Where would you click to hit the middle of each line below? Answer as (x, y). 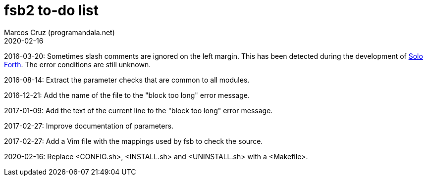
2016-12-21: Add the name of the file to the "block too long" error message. (127, 95)
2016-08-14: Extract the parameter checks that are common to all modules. (127, 80)
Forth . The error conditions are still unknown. (78, 64)
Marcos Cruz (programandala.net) (59, 32)
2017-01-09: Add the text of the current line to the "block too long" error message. (138, 110)
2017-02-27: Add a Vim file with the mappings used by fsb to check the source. (133, 141)
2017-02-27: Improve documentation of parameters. (89, 126)
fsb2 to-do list (52, 10)
